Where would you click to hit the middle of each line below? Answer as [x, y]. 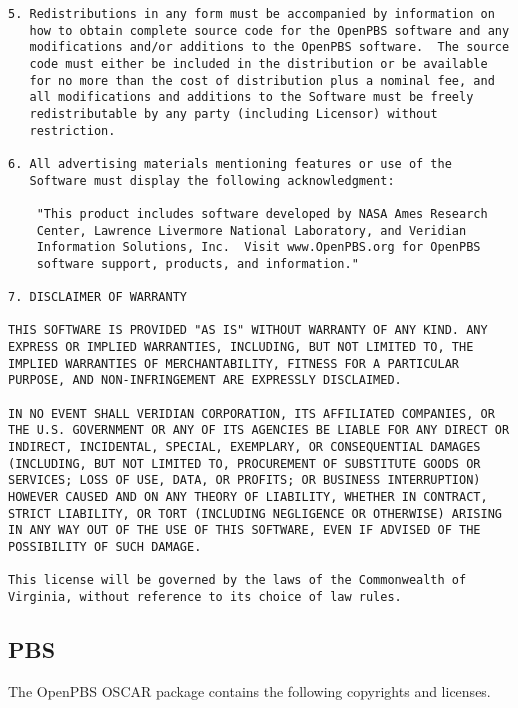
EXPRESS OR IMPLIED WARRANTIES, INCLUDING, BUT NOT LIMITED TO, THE [241, 347]
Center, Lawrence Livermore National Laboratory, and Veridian [251, 230]
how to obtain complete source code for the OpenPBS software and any [269, 30]
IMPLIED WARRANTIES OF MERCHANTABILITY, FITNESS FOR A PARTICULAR [234, 363]
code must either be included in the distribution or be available [258, 63]
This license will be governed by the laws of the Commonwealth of [237, 580]
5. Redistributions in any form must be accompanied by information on [251, 14]
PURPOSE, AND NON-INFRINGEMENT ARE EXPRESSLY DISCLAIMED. [205, 380]
